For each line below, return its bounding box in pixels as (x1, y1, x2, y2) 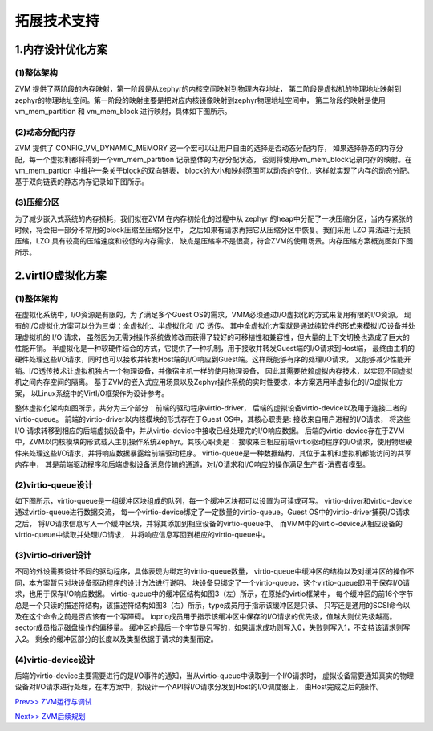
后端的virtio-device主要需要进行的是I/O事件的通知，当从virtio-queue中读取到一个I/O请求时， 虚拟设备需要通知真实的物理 (14, 671, 415, 680)
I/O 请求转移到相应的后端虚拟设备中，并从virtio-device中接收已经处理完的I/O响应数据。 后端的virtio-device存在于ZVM (14, 426, 405, 435)
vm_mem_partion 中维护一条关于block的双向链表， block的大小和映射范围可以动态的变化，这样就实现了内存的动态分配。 (14, 165, 415, 176)
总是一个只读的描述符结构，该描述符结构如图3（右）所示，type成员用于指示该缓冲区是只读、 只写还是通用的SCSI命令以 (14, 600, 411, 610)
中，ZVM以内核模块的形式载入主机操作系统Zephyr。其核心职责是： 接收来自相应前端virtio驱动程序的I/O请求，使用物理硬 (14, 437, 413, 447)
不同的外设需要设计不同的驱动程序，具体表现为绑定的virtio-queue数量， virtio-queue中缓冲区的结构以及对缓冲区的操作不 (14, 566, 415, 576)
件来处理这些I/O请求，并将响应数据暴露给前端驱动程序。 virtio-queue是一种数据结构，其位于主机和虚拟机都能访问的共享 (14, 448, 412, 458)
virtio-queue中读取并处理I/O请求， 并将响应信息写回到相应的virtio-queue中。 (14, 530, 270, 540)
